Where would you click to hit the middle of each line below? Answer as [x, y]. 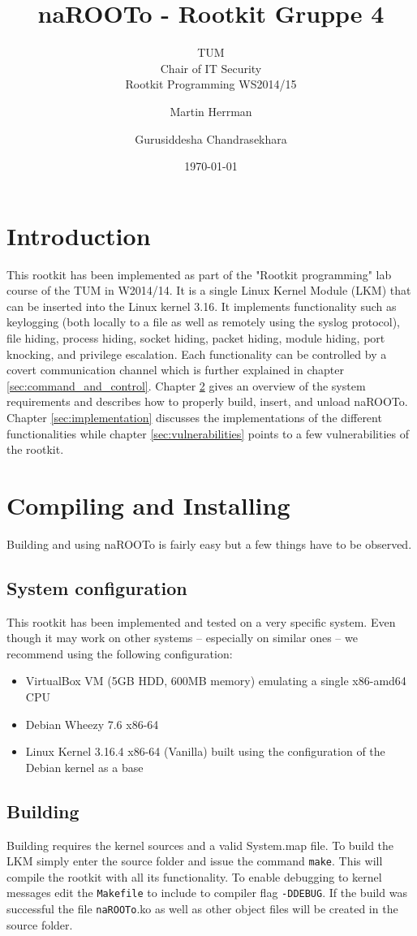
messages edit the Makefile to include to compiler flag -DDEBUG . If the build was [207, 893]
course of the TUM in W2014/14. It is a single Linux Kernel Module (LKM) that [209, 290]
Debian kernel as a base [84, 767]
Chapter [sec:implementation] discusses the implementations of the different [194, 417]
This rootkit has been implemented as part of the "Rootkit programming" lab [199, 274]
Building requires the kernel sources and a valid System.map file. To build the [200, 845]
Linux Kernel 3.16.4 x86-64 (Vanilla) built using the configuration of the [205, 751]
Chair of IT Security [211, 68]
